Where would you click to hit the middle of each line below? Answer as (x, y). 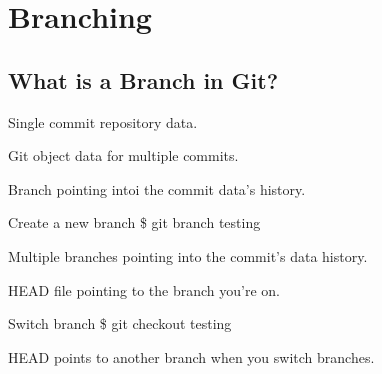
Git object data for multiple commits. (123, 155)
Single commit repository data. (103, 121)
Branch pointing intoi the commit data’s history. (157, 188)
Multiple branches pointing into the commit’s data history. (188, 255)
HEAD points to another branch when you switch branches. (191, 356)
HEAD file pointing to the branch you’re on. (144, 289)
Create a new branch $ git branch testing (134, 222)
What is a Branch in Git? (143, 79)
